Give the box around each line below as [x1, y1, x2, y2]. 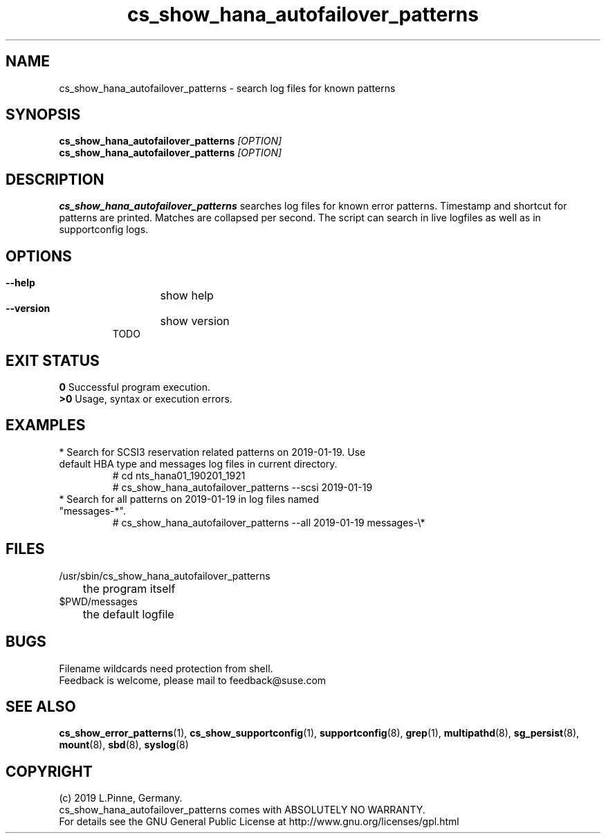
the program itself [82, 581, 176, 596]
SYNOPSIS [6, 106, 81, 124]
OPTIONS [6, 247, 72, 265]
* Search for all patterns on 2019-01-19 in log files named [59, 492, 320, 505]
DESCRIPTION [6, 170, 104, 188]
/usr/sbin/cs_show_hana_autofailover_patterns [59, 569, 270, 582]
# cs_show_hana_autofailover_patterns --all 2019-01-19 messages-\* [112, 516, 425, 528]
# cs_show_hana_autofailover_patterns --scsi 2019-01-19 [112, 481, 373, 493]
